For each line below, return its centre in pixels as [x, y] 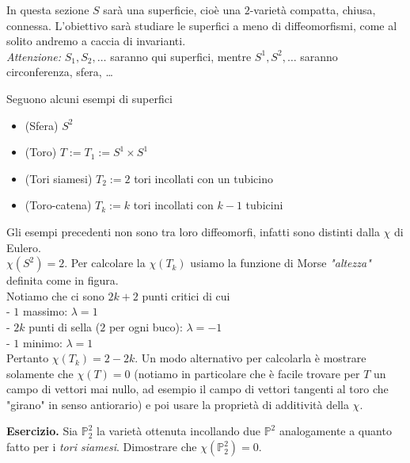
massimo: [45, 311]
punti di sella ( [65, 326]
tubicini [264, 205]
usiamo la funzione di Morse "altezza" [281, 263]
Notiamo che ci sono [55, 295]
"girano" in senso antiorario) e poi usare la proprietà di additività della [178, 404]
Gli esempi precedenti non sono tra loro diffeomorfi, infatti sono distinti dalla [193, 231]
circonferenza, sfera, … [60, 72]
